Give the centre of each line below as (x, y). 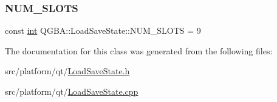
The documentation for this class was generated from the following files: (139, 50)
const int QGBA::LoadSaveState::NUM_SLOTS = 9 (103, 30)
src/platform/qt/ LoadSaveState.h (67, 71)
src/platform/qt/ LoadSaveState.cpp (72, 91)
